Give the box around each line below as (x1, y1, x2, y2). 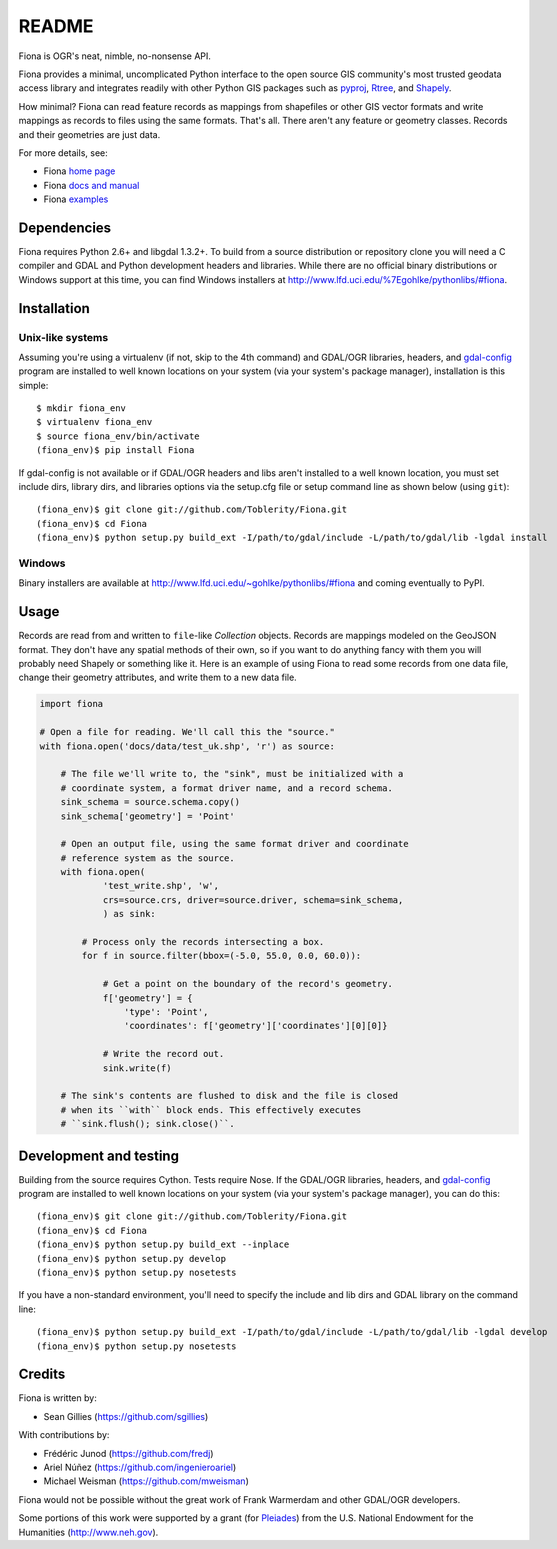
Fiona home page (43, 165, 116, 177)
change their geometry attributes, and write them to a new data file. (18, 671, 297, 684)
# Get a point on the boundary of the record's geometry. (102, 978, 394, 990)
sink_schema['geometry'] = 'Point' (60, 810, 235, 822)
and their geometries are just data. (18, 128, 161, 140)
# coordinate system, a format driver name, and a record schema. (60, 782, 394, 794)
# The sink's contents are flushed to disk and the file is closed (60, 1090, 399, 1102)
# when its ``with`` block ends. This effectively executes (60, 1104, 362, 1115)
